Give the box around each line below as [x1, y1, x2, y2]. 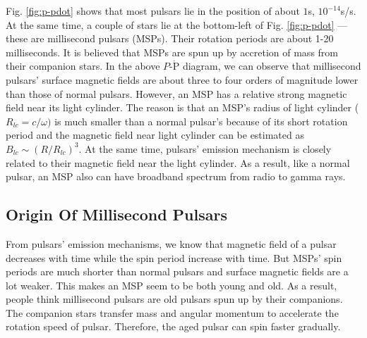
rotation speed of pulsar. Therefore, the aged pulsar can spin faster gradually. [6, 319, 341, 334]
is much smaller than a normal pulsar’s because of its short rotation [54, 113, 348, 128]
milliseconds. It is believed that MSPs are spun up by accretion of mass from [6, 44, 339, 59]
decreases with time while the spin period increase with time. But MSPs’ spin [6, 250, 342, 265]
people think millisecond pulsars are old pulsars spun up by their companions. [6, 292, 343, 306]
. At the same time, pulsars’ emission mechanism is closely [78, 141, 332, 156]
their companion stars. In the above [6, 58, 160, 73]
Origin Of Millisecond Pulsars [6, 204, 227, 225]
